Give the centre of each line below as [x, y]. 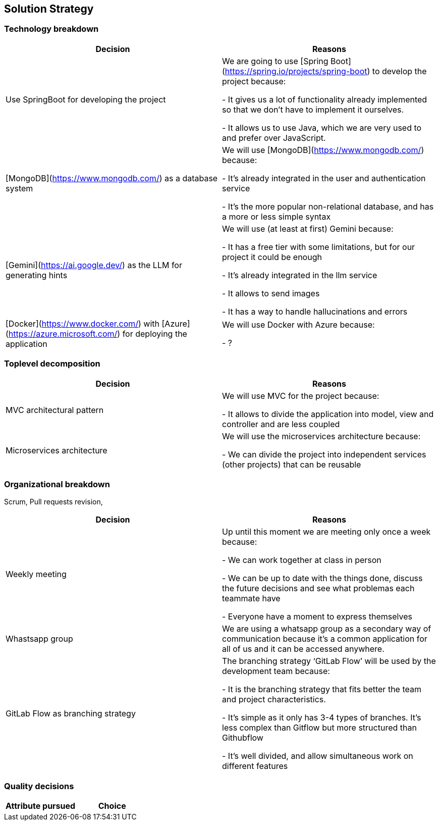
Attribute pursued [41, 806]
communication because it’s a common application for [325, 639]
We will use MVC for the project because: [301, 396]
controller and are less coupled [281, 424]
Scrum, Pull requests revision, [53, 502]
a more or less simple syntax [277, 216]
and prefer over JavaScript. [274, 138]
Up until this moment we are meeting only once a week [326, 532]
